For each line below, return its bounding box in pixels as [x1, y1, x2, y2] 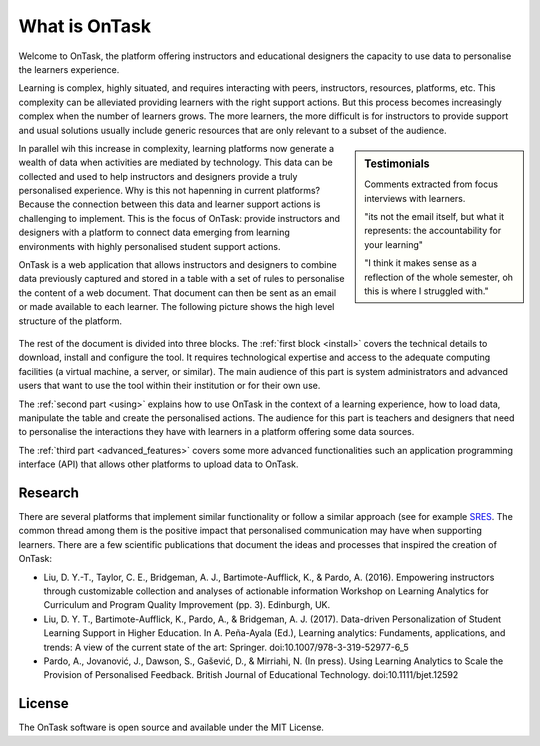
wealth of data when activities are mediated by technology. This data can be [18, 156, 334, 169]
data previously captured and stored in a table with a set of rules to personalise [18, 273, 345, 285]
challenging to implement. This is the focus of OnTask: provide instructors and [18, 212, 340, 224]
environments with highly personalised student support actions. [18, 240, 281, 252]
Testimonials [364, 156, 430, 170]
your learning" [364, 238, 424, 250]
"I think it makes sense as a [364, 257, 477, 269]
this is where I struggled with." [364, 285, 489, 297]
